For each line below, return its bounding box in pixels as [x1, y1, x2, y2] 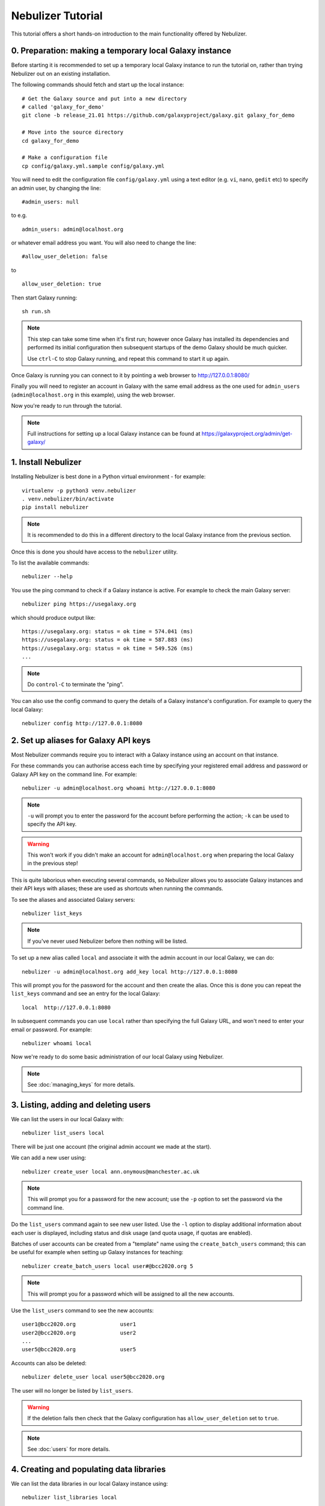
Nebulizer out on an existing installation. [11, 70, 111, 77]
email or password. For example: [11, 1026, 93, 1033]
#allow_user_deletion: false [22, 253, 108, 260]
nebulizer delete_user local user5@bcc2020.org [22, 1373, 165, 1381]
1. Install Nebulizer [11, 457, 82, 467]
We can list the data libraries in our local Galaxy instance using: [11, 1480, 169, 1487]
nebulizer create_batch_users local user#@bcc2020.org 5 [22, 1263, 194, 1269]
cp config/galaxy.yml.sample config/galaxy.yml [22, 163, 165, 169]
